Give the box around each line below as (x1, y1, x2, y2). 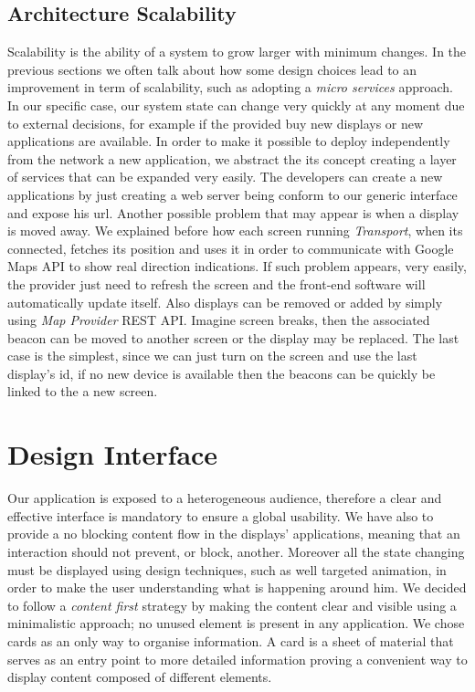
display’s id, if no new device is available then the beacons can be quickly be (7, 363, 436, 383)
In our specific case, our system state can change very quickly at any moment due (7, 95, 465, 114)
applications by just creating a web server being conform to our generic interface (7, 184, 458, 204)
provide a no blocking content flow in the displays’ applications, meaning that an (7, 524, 460, 543)
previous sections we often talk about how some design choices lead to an (7, 59, 417, 79)
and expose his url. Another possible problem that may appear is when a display (7, 203, 459, 222)
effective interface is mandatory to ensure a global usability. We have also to (7, 506, 434, 525)
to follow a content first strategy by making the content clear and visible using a (7, 595, 457, 614)
